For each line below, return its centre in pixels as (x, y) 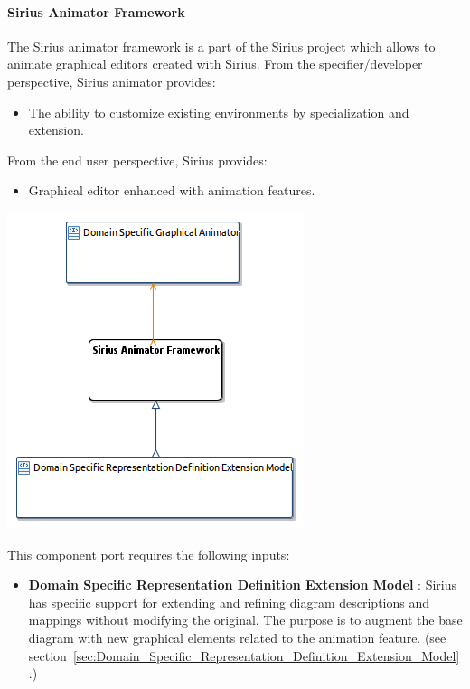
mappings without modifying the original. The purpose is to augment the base (245, 620)
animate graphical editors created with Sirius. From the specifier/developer (215, 64)
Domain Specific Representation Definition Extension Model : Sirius (242, 585)
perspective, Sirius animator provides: (112, 81)
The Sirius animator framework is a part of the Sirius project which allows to (221, 46)
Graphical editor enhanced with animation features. (172, 190)
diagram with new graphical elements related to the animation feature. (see (237, 637)
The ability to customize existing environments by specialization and (219, 112)
